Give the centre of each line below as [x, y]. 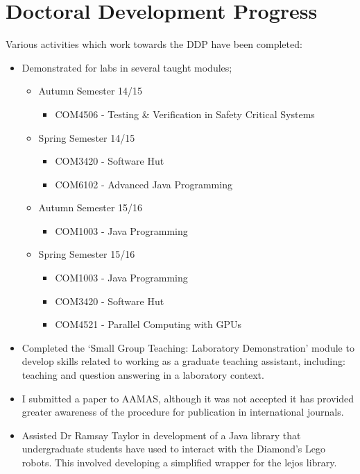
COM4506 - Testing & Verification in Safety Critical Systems [185, 114]
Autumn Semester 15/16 [91, 207]
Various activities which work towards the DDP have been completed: [154, 44]
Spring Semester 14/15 [87, 137]
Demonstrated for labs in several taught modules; [127, 67]
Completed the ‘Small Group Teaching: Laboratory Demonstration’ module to [188, 347]
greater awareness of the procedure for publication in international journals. [183, 412]
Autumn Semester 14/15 [91, 91]
